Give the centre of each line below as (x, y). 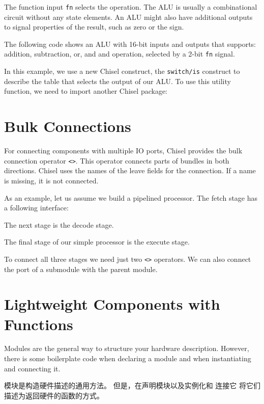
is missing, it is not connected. (51, 180)
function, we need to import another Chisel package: (86, 91)
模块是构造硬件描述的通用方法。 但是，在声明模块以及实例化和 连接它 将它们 (132, 385)
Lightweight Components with (112, 304)
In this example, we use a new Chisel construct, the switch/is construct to (122, 71)
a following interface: (36, 208)
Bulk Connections (68, 126)
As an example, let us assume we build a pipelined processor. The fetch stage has (131, 197)
